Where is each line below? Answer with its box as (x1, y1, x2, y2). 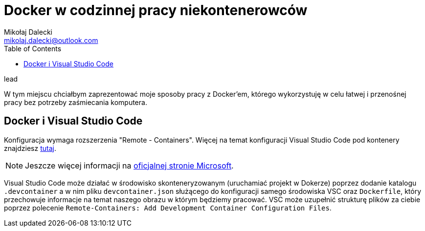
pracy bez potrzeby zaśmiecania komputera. (4, 98, 147, 106)
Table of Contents (4, 44, 62, 53)
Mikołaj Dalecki (4, 27, 52, 36)
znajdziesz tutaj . (4, 144, 56, 152)
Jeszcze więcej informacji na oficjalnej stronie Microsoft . (25, 160, 234, 170)
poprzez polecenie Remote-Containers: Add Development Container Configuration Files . (4, 203, 332, 212)
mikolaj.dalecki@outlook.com (4, 36, 98, 44)
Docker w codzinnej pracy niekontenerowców (4, 2, 308, 19)
